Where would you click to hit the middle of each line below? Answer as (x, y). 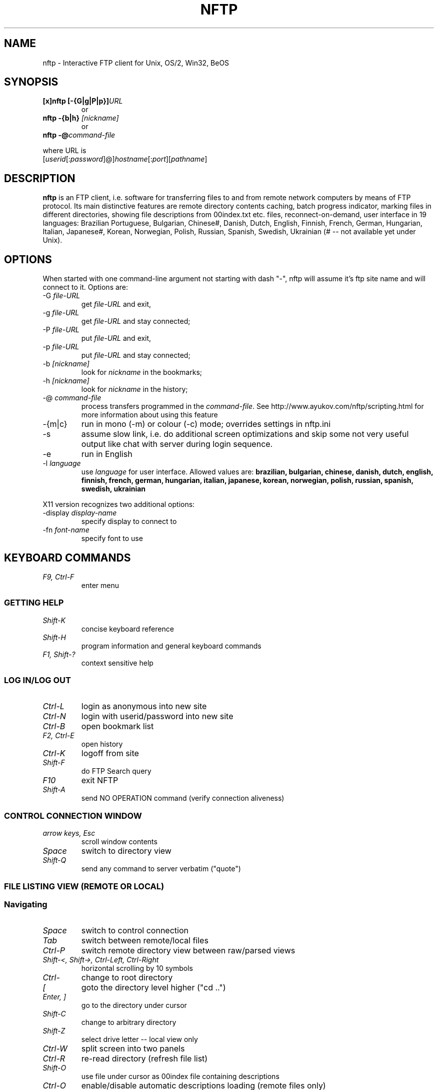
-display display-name (80, 513)
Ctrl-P (54, 951)
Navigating (26, 904)
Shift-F (54, 763)
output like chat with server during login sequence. (177, 444)
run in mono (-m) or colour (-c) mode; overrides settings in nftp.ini (206, 424)
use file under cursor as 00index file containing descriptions (180, 1076)
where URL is (64, 151)
